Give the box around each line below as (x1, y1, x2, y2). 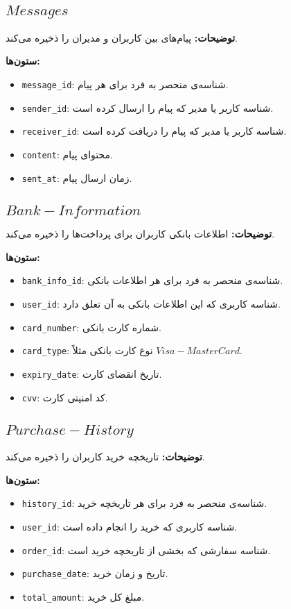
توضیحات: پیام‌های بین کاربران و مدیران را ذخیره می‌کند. (6, 30, 238, 44)
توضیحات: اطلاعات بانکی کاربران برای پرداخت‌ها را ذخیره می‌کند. (6, 226, 275, 241)
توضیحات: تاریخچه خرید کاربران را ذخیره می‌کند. (6, 449, 205, 464)
